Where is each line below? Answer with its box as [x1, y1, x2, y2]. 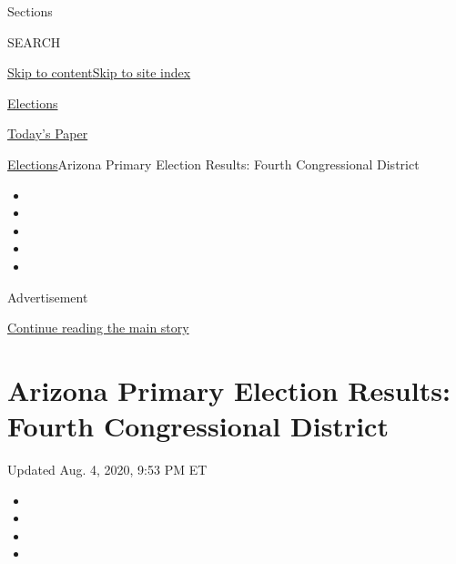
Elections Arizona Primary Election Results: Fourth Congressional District [7, 154, 420, 173]
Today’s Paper [7, 124, 88, 143]
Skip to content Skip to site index [7, 63, 191, 82]
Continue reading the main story [7, 318, 189, 337]
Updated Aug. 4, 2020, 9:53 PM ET [7, 460, 208, 479]
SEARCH [7, 32, 61, 51]
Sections [7, 2, 53, 20]
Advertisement [7, 287, 88, 306]
